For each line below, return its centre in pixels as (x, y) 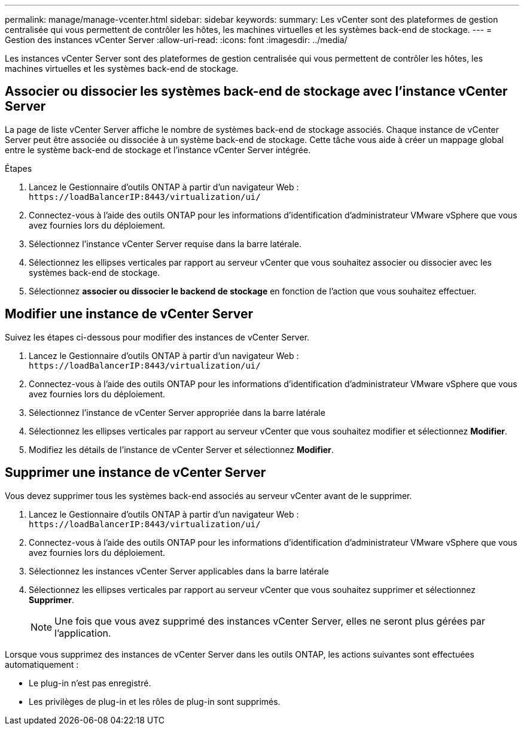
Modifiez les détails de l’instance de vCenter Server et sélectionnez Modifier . (181, 449)
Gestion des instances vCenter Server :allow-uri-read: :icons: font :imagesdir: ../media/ (176, 40)
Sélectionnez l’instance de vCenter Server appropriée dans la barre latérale (177, 412)
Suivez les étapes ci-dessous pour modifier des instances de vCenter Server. (157, 337)
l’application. (83, 633)
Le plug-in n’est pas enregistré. (90, 683)
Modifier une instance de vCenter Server (129, 314)
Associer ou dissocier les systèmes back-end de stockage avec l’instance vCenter (256, 92)
